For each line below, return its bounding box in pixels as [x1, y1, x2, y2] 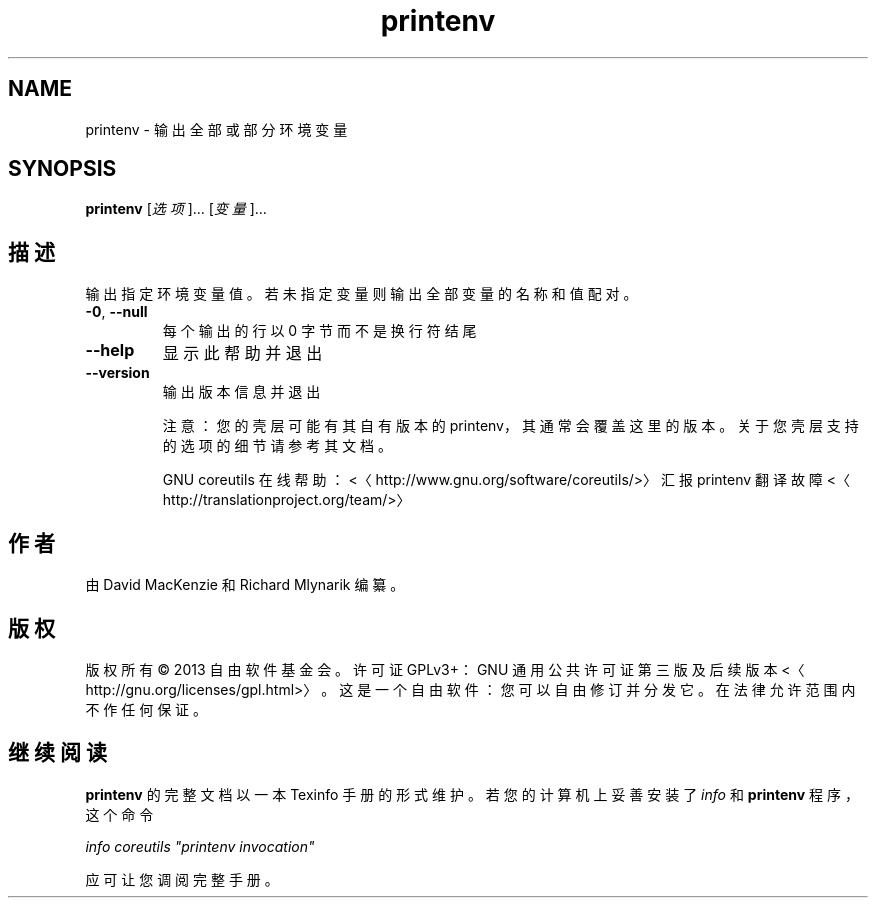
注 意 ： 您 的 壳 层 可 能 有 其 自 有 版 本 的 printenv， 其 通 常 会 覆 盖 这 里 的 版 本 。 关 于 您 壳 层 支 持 [162, 417, 859, 435]
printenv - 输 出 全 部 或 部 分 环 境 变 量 [85, 120, 348, 138]
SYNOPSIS [8, 156, 117, 182]
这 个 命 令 [85, 805, 154, 823]
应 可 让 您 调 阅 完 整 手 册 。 [85, 870, 279, 888]
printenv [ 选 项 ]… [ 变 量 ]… [85, 200, 267, 218]
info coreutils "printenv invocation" [85, 837, 315, 855]
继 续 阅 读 [8, 740, 107, 766]
